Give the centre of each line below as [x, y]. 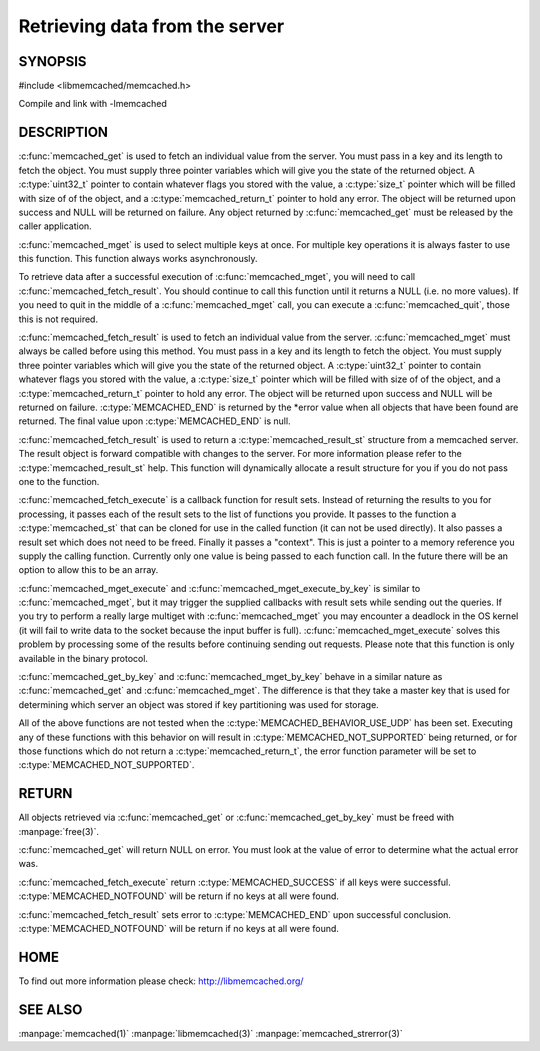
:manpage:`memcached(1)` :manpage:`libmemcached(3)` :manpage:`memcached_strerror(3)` [211, 1033]
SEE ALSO [50, 1009]
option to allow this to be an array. [88, 570]
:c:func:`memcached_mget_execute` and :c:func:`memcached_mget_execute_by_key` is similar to [219, 588]
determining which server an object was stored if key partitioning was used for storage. [198, 704]
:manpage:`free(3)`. [59, 831]
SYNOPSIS [52, 61]
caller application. [55, 226]
